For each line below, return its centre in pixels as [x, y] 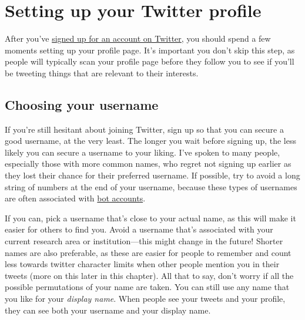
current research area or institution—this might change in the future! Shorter [144, 241]
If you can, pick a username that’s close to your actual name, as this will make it [150, 218]
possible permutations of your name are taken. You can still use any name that [147, 287]
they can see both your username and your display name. [108, 310]
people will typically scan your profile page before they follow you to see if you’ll [150, 61]
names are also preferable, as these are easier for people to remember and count [148, 252]
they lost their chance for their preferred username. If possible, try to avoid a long [152, 175]
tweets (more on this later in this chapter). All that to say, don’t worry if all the [149, 275]
